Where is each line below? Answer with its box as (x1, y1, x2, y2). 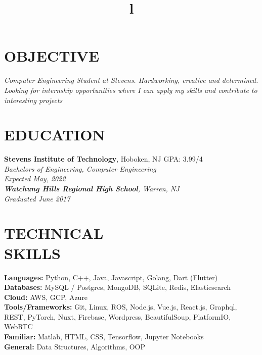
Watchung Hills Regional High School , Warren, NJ (4, 183, 180, 193)
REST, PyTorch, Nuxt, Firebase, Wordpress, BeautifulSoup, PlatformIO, (4, 311, 231, 322)
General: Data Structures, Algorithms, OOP (4, 341, 146, 351)
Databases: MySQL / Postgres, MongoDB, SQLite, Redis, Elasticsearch (4, 282, 231, 292)
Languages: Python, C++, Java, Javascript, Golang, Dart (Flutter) (4, 272, 218, 282)
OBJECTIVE (4, 45, 100, 66)
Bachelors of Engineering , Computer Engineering (4, 163, 156, 174)
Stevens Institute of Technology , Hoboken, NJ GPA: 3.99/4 (4, 154, 203, 164)
